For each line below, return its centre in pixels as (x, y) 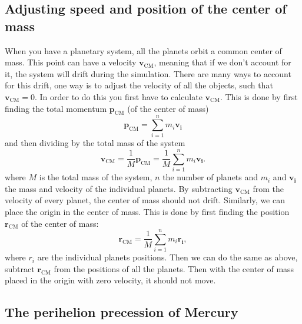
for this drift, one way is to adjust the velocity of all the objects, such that (139, 85)
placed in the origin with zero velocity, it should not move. (110, 280)
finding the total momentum (56, 108)
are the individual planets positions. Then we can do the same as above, (167, 257)
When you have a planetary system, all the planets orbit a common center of (143, 50)
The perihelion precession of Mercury (122, 312)
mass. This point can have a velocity (71, 62)
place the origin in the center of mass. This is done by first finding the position (147, 211)
